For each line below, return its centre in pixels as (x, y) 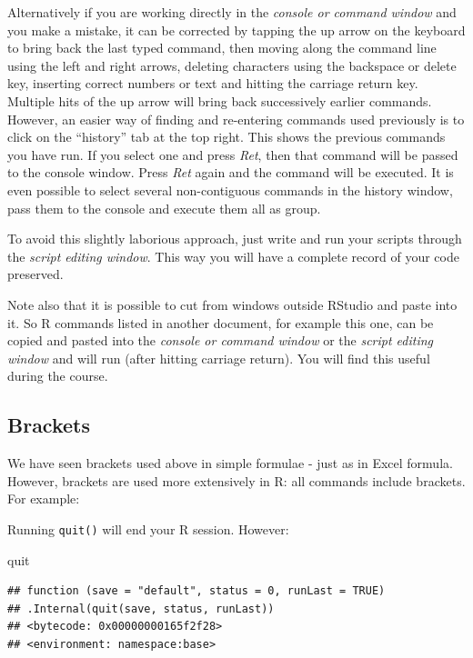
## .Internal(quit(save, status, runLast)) (141, 608)
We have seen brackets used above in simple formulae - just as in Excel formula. (230, 463)
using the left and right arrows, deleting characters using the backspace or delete (232, 65)
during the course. (58, 376)
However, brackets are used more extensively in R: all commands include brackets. (236, 480)
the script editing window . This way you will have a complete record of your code (233, 256)
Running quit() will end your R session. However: (148, 528)
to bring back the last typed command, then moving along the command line (222, 48)
